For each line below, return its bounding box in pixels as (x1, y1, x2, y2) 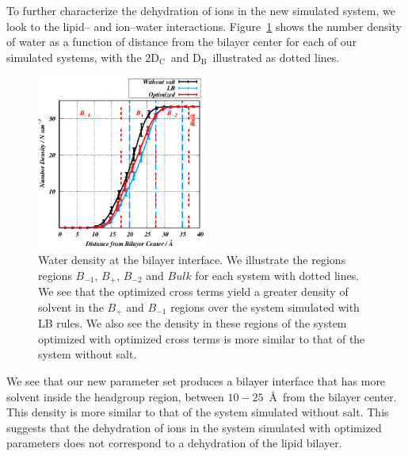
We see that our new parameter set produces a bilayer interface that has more (6, 372, 386, 389)
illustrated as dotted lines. (212, 48, 340, 65)
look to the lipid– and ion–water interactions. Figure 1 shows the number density (6, 17, 402, 34)
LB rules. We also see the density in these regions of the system (38, 315, 347, 331)
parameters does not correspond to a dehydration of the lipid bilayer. (6, 435, 342, 451)
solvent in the (38, 298, 104, 315)
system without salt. (38, 346, 137, 362)
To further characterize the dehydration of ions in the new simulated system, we (6, 2, 395, 18)
